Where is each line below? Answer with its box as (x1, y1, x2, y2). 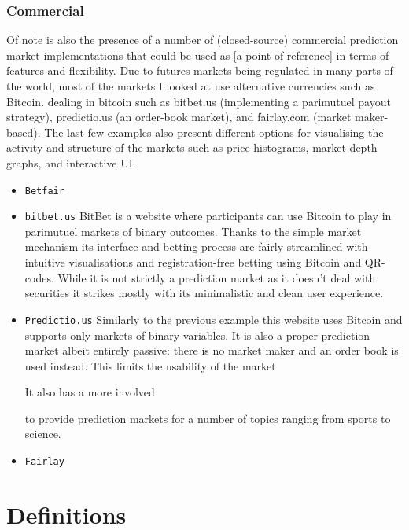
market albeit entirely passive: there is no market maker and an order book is (24, 342, 399, 359)
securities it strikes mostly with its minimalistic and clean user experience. (24, 285, 384, 301)
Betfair (24, 185, 64, 197)
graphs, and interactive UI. (6, 154, 136, 171)
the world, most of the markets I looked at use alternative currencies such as (6, 78, 375, 94)
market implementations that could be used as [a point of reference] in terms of (6, 46, 389, 63)
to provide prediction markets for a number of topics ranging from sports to (24, 410, 391, 426)
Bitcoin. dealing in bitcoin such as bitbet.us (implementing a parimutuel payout (6, 93, 391, 109)
